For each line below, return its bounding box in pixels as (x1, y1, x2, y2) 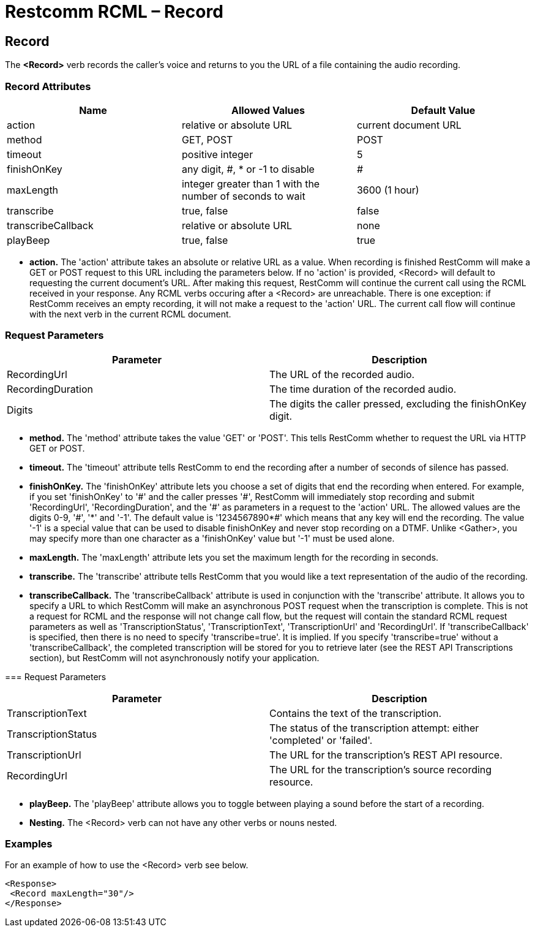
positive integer (181, 148, 253, 161)
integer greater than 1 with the (181, 177, 320, 190)
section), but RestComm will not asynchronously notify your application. (29, 652, 320, 663)
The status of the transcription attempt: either (269, 721, 479, 734)
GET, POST (181, 133, 233, 146)
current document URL (356, 118, 462, 131)
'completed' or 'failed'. (269, 733, 373, 746)
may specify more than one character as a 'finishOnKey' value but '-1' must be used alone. (29, 532, 395, 544)
